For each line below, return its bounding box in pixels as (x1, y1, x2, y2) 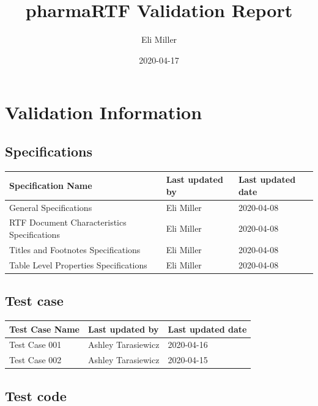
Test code (5, 386, 67, 405)
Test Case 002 (9, 353, 62, 366)
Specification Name (9, 179, 92, 191)
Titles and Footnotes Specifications (9, 243, 141, 256)
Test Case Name (9, 322, 79, 335)
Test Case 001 (9, 338, 62, 351)
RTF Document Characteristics (9, 216, 127, 229)
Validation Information (5, 100, 202, 125)
